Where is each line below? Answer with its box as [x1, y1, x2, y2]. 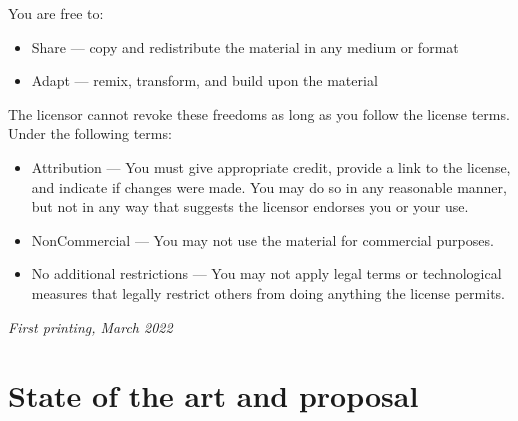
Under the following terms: [8, 123, 172, 144]
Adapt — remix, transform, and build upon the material [31, 70, 378, 91]
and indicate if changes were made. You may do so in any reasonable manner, [31, 176, 507, 197]
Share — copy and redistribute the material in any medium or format [31, 36, 459, 57]
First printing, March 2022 [8, 316, 173, 337]
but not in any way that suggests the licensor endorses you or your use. [31, 196, 469, 217]
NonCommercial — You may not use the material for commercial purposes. [31, 229, 494, 250]
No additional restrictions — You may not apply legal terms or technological [31, 263, 502, 284]
